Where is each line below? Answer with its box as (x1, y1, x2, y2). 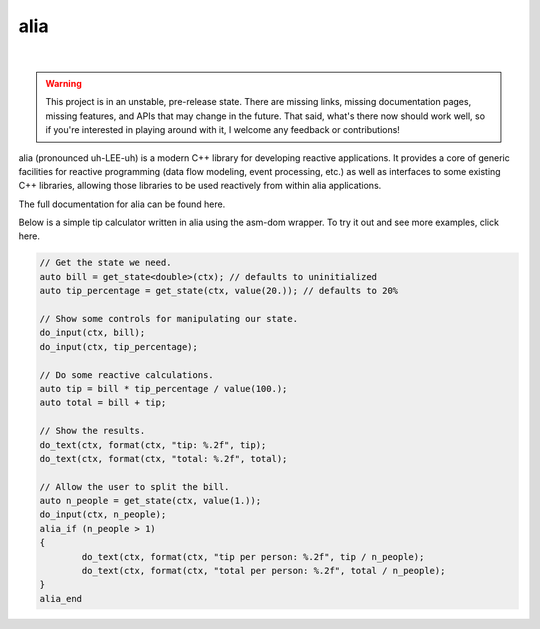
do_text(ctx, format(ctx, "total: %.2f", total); (39, 453, 288, 464)
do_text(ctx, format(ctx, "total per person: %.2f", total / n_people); (81, 565, 446, 577)
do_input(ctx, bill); (39, 327, 146, 339)
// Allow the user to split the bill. (39, 481, 230, 492)
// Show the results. (39, 425, 146, 437)
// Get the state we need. (39, 257, 172, 269)
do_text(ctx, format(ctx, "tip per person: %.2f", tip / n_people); (81, 551, 425, 562)
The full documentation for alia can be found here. (18, 198, 226, 210)
